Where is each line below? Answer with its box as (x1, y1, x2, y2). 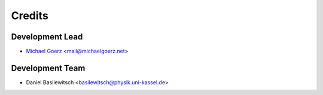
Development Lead (11, 32, 83, 42)
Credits (11, 9, 49, 22)
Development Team (11, 63, 86, 73)
